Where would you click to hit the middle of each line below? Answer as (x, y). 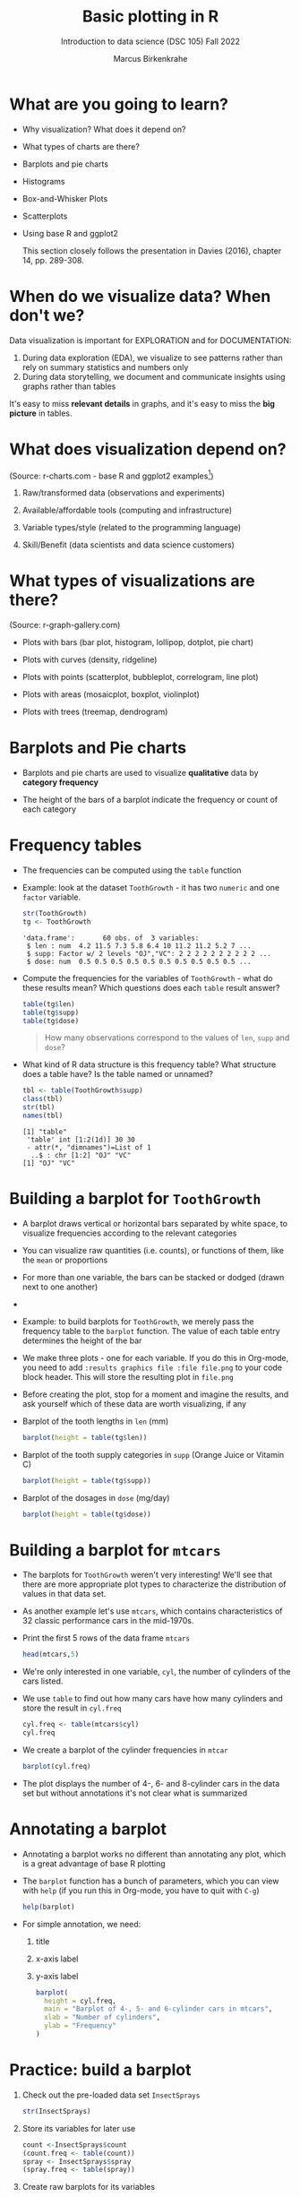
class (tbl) (43, 1099)
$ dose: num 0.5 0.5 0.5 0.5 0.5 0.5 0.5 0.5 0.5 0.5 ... (139, 961)
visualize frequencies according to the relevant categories (129, 1233)
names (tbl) (43, 1116)
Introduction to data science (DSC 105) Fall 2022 (150, 41)
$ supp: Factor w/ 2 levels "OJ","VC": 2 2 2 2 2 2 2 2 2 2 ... (149, 953)
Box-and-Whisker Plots (65, 198)
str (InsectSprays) (56, 2111)
